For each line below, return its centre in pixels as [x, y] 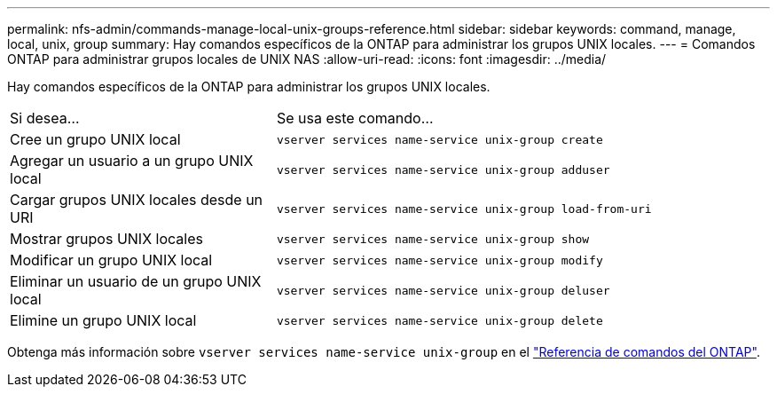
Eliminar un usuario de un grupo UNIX [136, 281]
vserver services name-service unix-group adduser [443, 169]
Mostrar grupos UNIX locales [106, 239]
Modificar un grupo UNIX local [111, 260]
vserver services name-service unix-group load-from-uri [464, 209]
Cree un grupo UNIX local [95, 139]
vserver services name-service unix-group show [433, 239]
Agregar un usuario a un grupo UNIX [132, 161]
